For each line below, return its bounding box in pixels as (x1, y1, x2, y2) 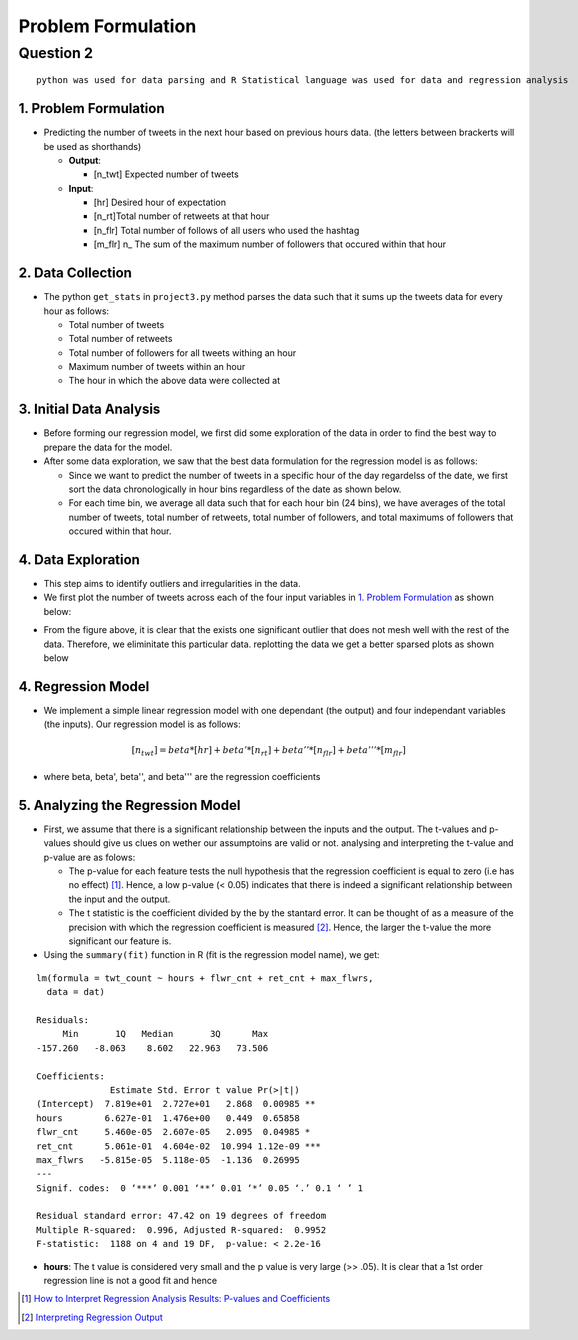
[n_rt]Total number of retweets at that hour (93, 210, 270, 222)
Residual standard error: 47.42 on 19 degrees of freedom (36, 1210, 327, 1222)
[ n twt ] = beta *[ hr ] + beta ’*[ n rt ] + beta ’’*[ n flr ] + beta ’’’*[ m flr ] (131, 745, 407, 759)
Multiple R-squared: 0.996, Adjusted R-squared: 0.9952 (36, 1224, 327, 1235)
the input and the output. (68, 893, 171, 905)
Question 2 (18, 44, 94, 62)
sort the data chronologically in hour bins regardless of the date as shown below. (68, 483, 402, 495)
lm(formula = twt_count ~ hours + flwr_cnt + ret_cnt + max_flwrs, (36, 972, 374, 984)
